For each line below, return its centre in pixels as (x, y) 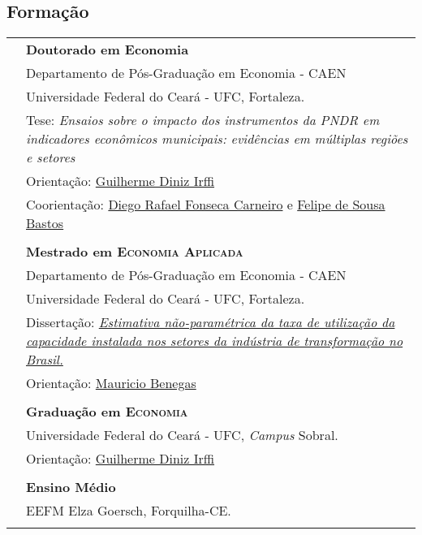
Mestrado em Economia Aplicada (135, 252)
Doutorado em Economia (108, 50)
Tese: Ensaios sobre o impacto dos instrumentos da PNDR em (203, 120)
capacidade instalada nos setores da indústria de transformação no (215, 341)
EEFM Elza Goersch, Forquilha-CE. (129, 511)
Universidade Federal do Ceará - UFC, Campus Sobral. (182, 435)
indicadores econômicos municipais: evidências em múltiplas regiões (217, 139)
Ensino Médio (71, 487)
